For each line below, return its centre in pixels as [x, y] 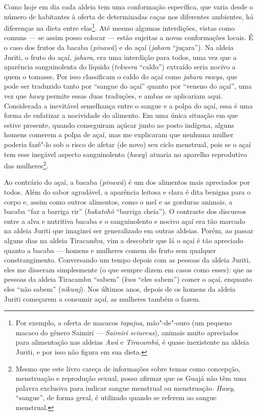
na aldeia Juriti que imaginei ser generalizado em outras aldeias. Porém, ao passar [129, 231]
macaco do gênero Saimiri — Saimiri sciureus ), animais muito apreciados [127, 332]
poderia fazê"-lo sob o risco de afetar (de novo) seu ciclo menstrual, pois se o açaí [128, 144]
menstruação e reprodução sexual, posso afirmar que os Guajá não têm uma [131, 378]
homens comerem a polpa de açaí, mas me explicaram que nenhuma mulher [119, 134]
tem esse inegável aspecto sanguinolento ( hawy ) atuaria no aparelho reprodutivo [126, 154]
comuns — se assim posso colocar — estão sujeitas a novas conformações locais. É [129, 37]
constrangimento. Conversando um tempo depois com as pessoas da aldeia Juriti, [127, 260]
